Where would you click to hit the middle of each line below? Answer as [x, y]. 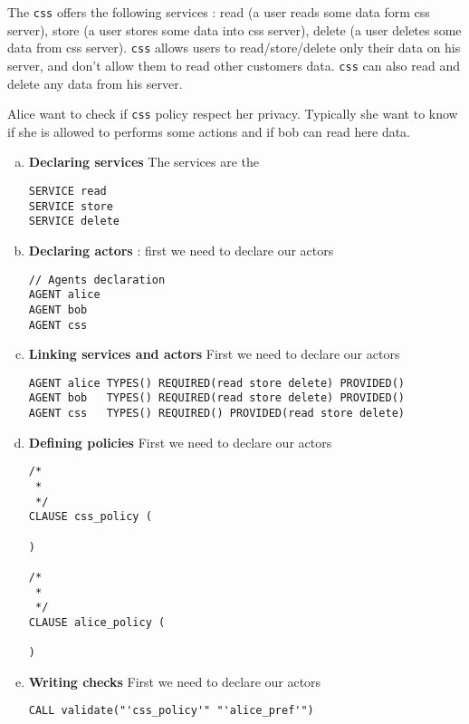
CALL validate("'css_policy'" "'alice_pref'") [171, 711]
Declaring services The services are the [144, 162]
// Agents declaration [97, 280]
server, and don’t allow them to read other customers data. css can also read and [234, 65]
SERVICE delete [74, 222]
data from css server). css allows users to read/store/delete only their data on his [234, 48]
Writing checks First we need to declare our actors [175, 681]
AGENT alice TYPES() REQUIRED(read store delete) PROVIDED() [217, 383]
